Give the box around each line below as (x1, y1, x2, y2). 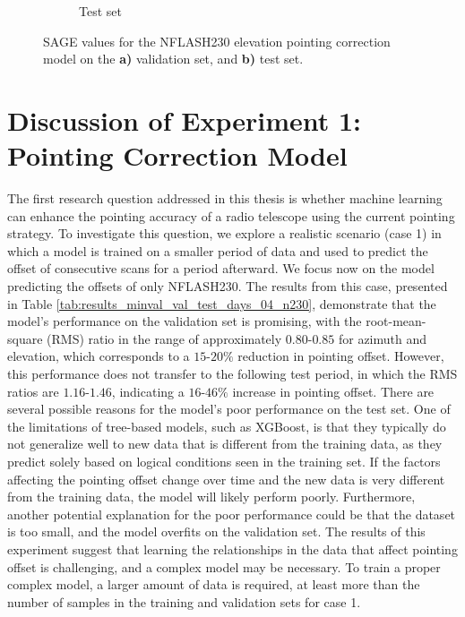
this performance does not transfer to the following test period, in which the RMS (7, 364, 458, 383)
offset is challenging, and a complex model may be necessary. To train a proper (7, 557, 441, 576)
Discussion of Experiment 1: (7, 101, 362, 138)
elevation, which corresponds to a (7, 347, 190, 365)
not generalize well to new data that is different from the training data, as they (7, 434, 443, 453)
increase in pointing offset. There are (232, 381, 435, 400)
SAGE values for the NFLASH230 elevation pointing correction (43, 31, 391, 50)
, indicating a (111, 381, 185, 400)
